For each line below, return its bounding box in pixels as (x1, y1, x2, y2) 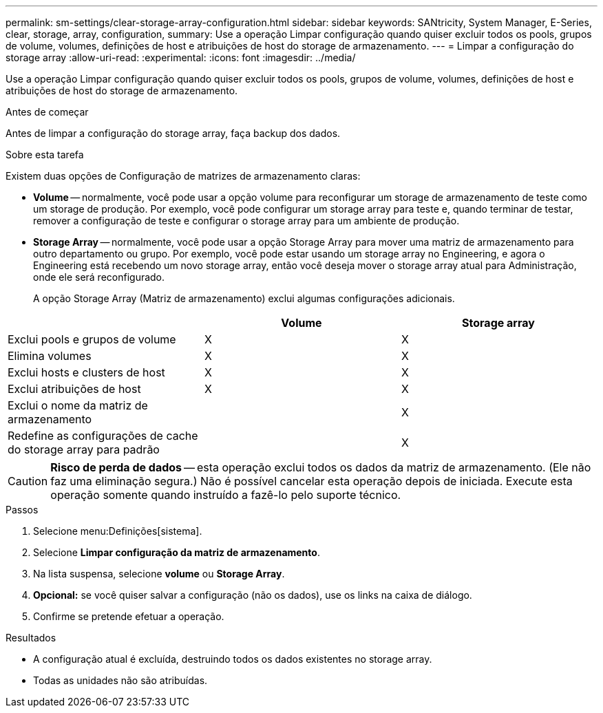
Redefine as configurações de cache (8, 429, 198, 443)
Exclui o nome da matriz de (8, 398, 148, 412)
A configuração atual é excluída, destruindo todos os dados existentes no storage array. (33, 653, 432, 665)
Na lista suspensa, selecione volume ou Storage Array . (33, 568, 285, 579)
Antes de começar (6, 106, 89, 118)
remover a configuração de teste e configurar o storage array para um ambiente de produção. (33, 215, 460, 226)
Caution (8, 474, 48, 488)
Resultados (6, 632, 56, 643)
